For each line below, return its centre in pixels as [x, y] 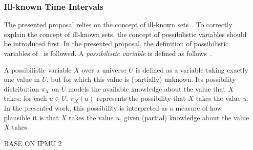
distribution [21, 88]
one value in [22, 79]
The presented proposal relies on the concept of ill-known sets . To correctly [118, 25]
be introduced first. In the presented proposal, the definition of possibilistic [116, 44]
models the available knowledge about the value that [147, 88]
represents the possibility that [141, 98]
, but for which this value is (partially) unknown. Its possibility [141, 79]
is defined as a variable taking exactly [192, 69]
